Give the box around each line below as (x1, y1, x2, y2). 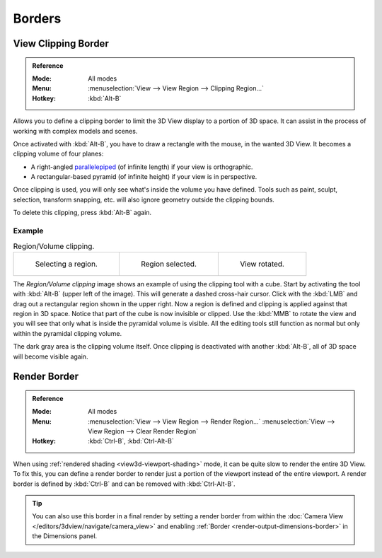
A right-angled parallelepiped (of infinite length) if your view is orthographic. (30, 163, 253, 171)
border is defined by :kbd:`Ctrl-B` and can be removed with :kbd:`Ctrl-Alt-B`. (13, 479, 236, 488)
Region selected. (140, 259, 197, 269)
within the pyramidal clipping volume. (13, 329, 122, 337)
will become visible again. (13, 352, 88, 361)
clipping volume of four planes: (13, 149, 104, 158)
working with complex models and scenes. (13, 127, 138, 135)
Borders (13, 11, 62, 26)
